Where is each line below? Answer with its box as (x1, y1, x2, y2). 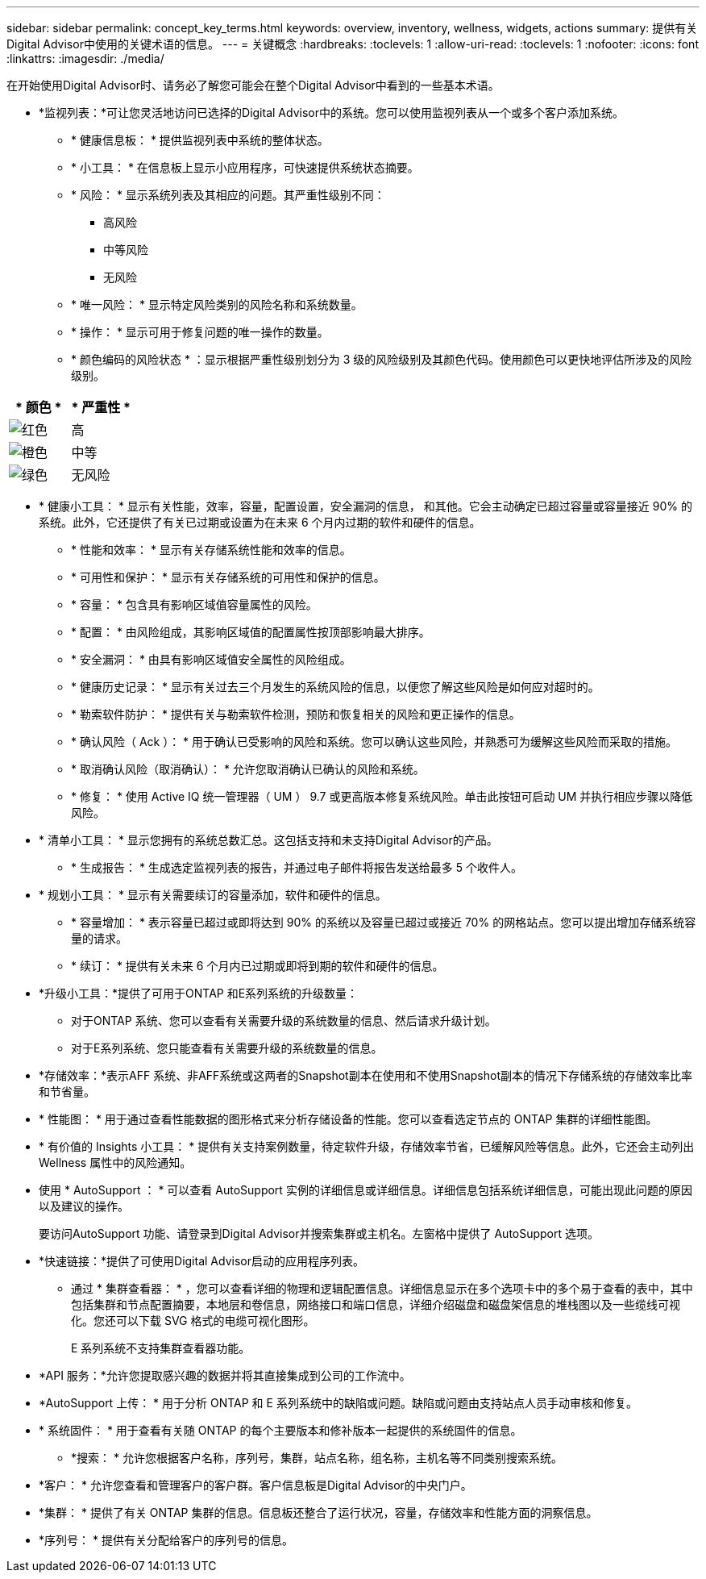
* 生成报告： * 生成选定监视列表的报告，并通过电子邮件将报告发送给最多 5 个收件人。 (71, 860, 523, 874)
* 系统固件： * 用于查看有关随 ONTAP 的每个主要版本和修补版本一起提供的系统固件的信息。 (39, 1423, 522, 1437)
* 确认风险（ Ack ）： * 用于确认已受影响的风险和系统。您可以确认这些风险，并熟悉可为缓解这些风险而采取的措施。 (71, 735, 678, 748)
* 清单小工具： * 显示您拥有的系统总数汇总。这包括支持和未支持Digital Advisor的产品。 (39, 833, 498, 847)
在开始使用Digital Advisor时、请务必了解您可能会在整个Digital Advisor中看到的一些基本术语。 (6, 78, 500, 92)
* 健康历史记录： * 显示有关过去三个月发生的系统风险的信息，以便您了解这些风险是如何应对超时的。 (71, 680, 600, 694)
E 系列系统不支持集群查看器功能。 (71, 1341, 251, 1355)
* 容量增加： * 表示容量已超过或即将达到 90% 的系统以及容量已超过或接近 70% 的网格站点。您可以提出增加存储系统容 (71, 915, 696, 929)
